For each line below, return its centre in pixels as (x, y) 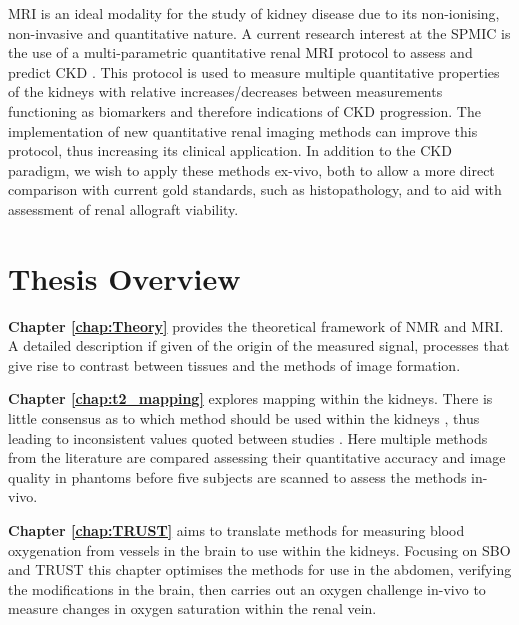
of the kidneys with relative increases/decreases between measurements (225, 91)
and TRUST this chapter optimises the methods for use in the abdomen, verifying (260, 569)
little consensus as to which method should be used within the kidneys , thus (244, 418)
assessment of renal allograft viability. (123, 208)
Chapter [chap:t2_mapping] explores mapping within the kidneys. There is (250, 398)
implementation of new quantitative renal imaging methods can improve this (243, 130)
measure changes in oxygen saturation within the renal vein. (192, 608)
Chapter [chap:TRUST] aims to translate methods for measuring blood (236, 530)
